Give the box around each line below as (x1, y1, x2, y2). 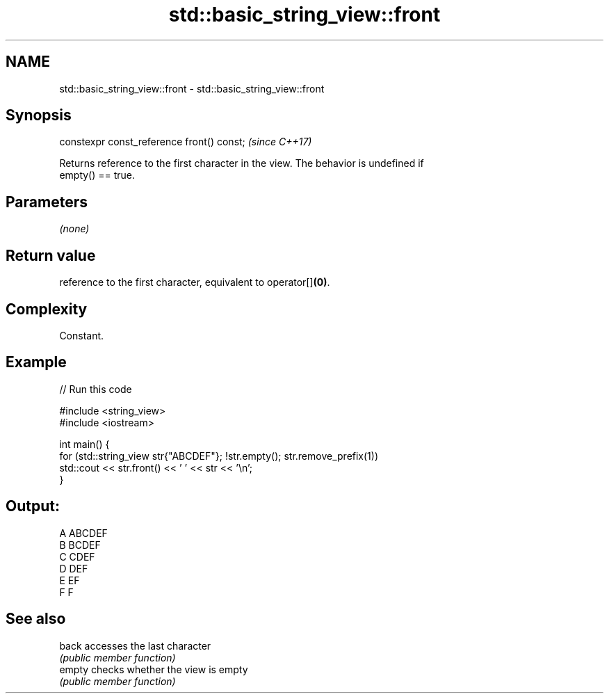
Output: (6, 497, 60, 515)
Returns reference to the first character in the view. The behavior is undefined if (59, 157, 424, 170)
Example (6, 353, 67, 371)
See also (6, 610, 66, 628)
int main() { (59, 437, 110, 450)
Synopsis (6, 106, 72, 124)
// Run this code (59, 383, 132, 395)
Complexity (6, 300, 88, 318)
